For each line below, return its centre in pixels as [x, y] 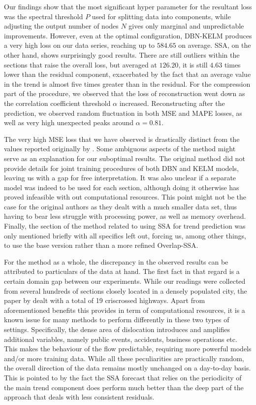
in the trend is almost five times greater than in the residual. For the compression [127, 84]
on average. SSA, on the [215, 45]
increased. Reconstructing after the [172, 103]
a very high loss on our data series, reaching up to [80, 45]
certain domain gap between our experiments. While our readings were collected [125, 281]
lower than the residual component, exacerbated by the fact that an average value [128, 74]
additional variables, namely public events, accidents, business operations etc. [121, 339]
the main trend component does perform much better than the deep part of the [124, 387]
